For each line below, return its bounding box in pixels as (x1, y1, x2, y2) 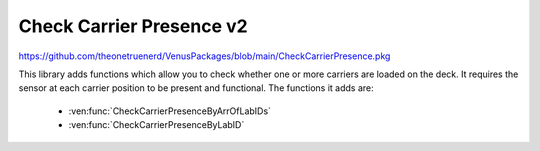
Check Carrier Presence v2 (18, 15, 249, 37)
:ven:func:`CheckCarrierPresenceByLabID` (68, 119, 245, 131)
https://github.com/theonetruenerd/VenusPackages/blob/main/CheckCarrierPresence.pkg (18, 50, 391, 62)
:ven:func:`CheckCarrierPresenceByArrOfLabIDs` (68, 105, 272, 117)
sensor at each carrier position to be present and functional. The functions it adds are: (18, 82, 374, 94)
